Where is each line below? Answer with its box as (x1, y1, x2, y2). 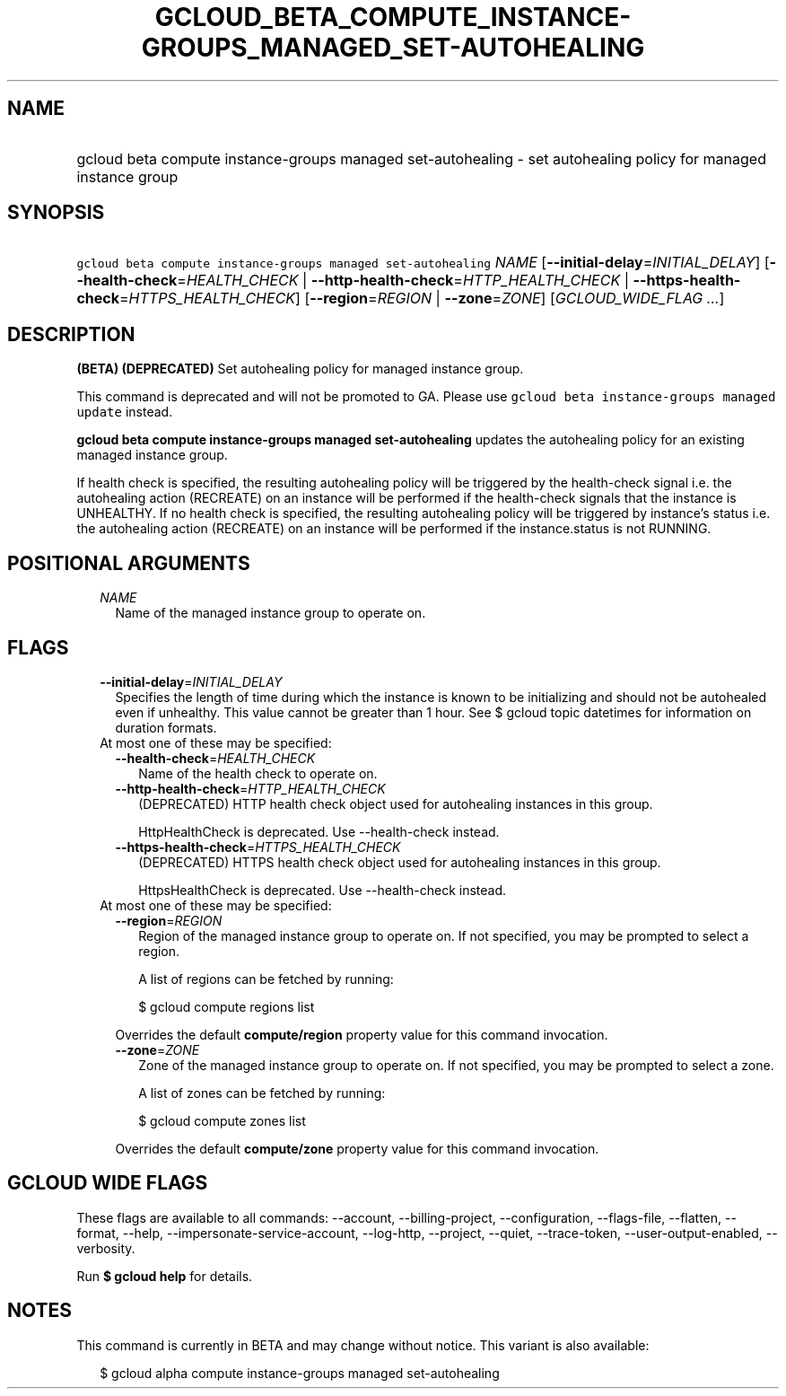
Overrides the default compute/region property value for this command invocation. (115, 1026, 608, 1042)
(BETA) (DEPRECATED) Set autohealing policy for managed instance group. (76, 361, 524, 377)
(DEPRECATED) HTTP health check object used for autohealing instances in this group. (138, 795, 653, 812)
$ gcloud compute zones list (138, 1112, 306, 1128)
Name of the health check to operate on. (138, 765, 378, 781)
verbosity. (76, 1240, 135, 1256)
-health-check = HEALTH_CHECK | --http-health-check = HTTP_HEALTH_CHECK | (76, 271, 629, 290)
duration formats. (115, 719, 217, 735)
